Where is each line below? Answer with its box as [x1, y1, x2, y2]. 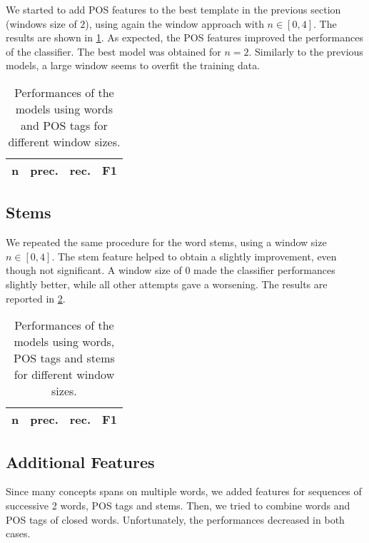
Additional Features [6, 450, 155, 472]
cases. [6, 526, 31, 541]
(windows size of [6, 16, 77, 31]
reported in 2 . [6, 290, 66, 305]
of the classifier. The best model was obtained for [6, 44, 221, 59]
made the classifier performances [193, 263, 335, 278]
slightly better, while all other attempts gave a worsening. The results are [6, 276, 328, 291]
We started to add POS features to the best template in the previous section [6, 2, 341, 16]
